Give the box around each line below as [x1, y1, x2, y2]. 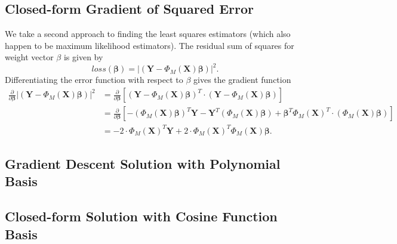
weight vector [5, 51, 54, 63]
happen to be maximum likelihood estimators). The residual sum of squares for [5, 39, 294, 51]
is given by [63, 51, 103, 63]
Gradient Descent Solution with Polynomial [5, 155, 281, 173]
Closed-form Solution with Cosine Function [5, 207, 278, 226]
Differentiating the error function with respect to [5, 73, 183, 86]
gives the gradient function [193, 73, 291, 86]
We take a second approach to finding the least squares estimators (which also [5, 27, 291, 40]
